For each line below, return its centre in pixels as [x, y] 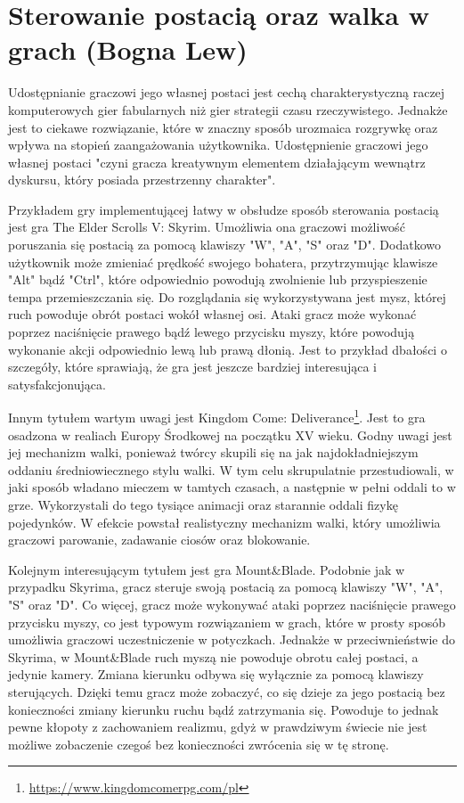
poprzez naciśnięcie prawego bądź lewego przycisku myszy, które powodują [212, 332]
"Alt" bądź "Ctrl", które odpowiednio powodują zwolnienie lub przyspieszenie [218, 279]
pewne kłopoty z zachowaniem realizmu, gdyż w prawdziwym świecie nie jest [218, 727]
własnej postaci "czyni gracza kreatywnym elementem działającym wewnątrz [217, 162]
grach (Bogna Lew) [128, 49]
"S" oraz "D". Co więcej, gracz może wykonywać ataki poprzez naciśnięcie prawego [232, 604]
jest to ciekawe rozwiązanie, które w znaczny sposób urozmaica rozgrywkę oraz [223, 127]
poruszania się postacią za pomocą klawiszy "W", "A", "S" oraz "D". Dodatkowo [224, 245]
